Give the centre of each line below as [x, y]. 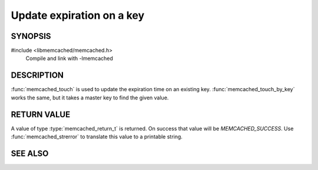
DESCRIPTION [37, 76]
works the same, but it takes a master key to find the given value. [90, 98]
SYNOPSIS [31, 36]
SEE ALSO [30, 153]
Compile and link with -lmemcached [69, 58]
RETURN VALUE [41, 114]
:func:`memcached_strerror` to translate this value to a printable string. [97, 137]
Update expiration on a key [78, 15]
